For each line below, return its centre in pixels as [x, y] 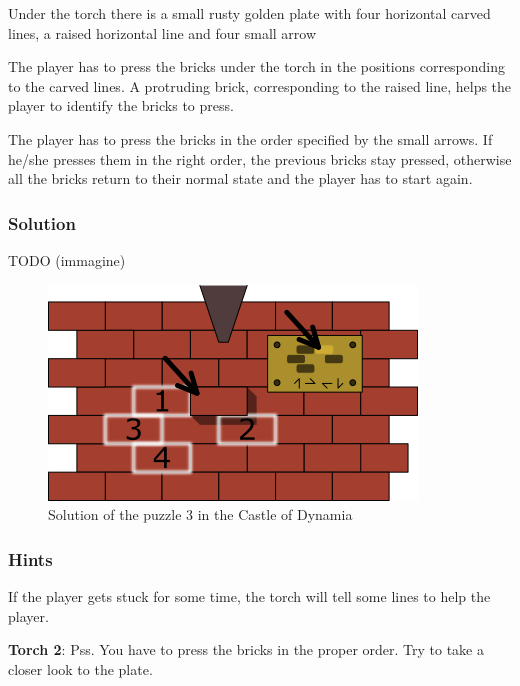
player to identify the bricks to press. [121, 105]
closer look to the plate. [80, 668]
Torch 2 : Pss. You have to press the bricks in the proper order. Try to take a [246, 649]
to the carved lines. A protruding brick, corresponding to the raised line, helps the [260, 85]
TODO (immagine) [67, 259]
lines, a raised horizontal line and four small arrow [162, 32]
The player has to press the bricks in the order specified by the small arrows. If [250, 138]
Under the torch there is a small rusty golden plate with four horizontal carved [249, 13]
